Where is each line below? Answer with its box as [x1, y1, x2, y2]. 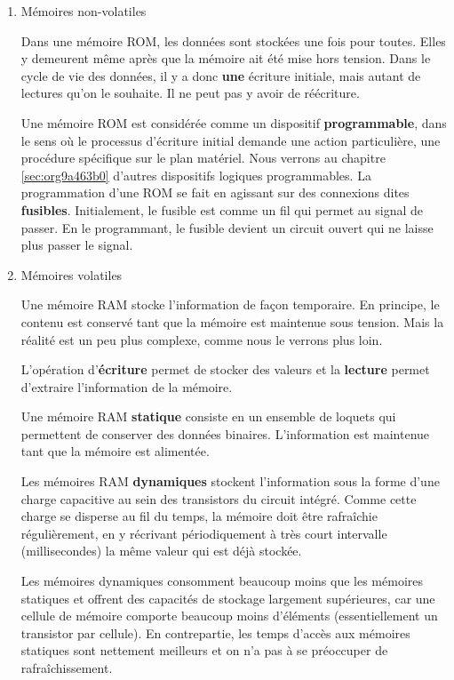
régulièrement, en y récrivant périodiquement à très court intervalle [20, 524, 387, 542]
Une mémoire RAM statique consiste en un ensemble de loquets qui [20, 407, 396, 426]
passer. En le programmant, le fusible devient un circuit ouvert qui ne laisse [20, 218, 434, 236]
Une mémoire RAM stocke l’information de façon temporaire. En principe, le [20, 295, 440, 314]
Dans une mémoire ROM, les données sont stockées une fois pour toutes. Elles [20, 31, 446, 50]
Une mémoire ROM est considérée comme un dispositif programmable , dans [20, 113, 447, 132]
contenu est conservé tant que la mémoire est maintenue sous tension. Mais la [20, 312, 444, 331]
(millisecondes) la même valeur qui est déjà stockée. [20, 541, 302, 560]
